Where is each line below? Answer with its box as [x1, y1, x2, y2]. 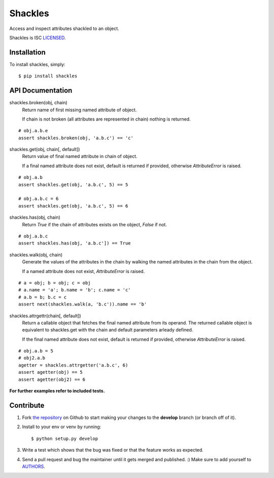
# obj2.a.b [18, 355, 46, 361]
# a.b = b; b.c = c [18, 294, 67, 300]
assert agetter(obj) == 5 [18, 369, 83, 375]
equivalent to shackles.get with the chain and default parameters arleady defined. [22, 327, 193, 333]
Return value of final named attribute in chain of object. [22, 153, 138, 160]
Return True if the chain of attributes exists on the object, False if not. [22, 221, 167, 227]
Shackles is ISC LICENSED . [9, 35, 66, 41]
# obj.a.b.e [18, 128, 48, 134]
